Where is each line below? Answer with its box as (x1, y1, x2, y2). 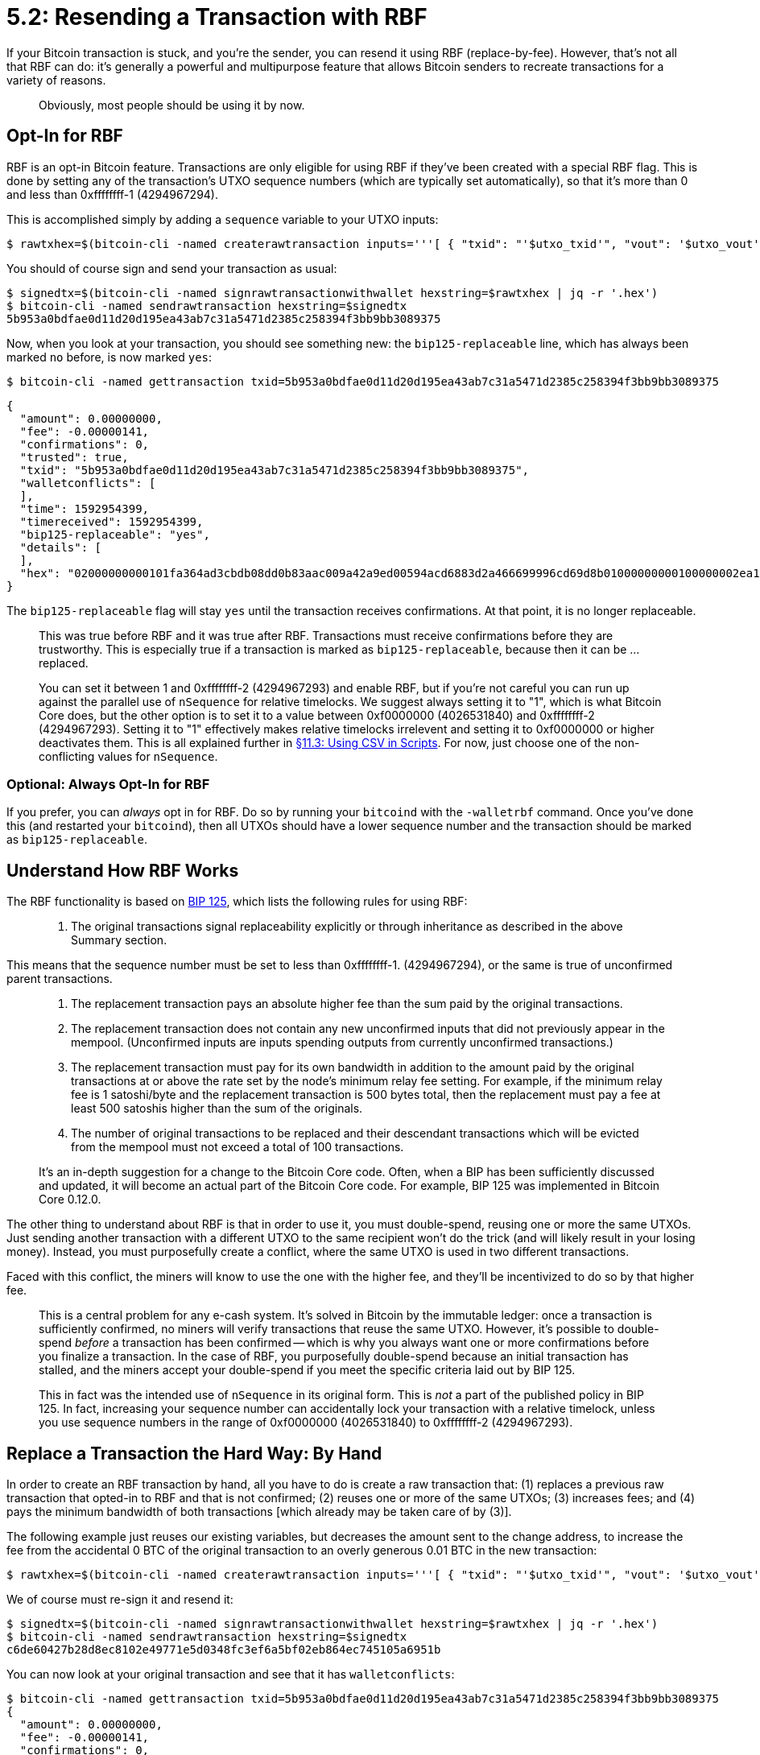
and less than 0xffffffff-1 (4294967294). (6, 187, 218, 201)
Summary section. (71, 933, 167, 948)
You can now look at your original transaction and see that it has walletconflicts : (6, 1667, 455, 1682)
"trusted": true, (19, 450, 129, 464)
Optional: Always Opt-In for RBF (6, 775, 210, 792)
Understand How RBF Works (6, 860, 239, 881)
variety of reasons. (6, 72, 106, 87)
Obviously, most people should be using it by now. (39, 97, 305, 112)
